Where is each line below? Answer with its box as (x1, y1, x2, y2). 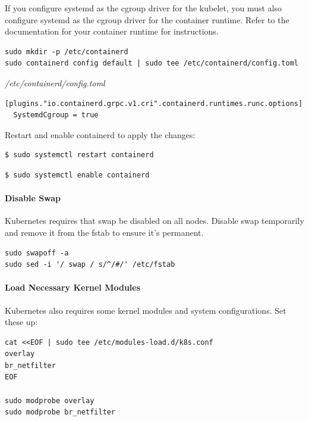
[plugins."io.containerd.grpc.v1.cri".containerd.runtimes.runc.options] (5, 99, 303, 108)
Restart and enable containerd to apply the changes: (5, 128, 196, 141)
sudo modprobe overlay (5, 396, 94, 405)
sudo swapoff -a (5, 248, 69, 257)
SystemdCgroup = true (13, 111, 99, 120)
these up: (5, 316, 38, 328)
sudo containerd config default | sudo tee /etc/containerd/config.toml (5, 59, 298, 68)
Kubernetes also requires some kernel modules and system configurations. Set (5, 304, 286, 316)
